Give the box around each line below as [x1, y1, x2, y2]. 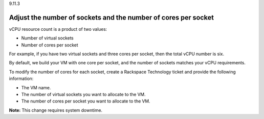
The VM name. [21, 84, 51, 90]
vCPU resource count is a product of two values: [9, 26, 107, 32]
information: [9, 76, 34, 81]
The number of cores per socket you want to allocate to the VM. [21, 98, 151, 104]
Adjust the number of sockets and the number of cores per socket [9, 13, 214, 21]
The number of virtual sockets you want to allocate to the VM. [21, 92, 146, 98]
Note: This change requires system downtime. [9, 107, 103, 113]
